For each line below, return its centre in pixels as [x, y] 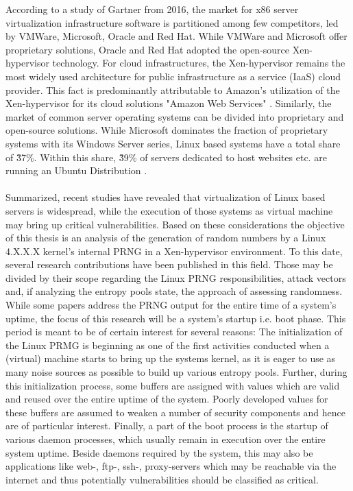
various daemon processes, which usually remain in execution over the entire [166, 439]
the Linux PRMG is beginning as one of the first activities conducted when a [168, 345]
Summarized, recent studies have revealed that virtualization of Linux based [166, 197]
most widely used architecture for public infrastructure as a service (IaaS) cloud [173, 76]
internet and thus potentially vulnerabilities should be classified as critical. [162, 479]
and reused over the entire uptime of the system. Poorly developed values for [167, 399]
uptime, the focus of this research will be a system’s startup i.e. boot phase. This [176, 318]
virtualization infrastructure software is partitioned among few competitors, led [172, 22]
